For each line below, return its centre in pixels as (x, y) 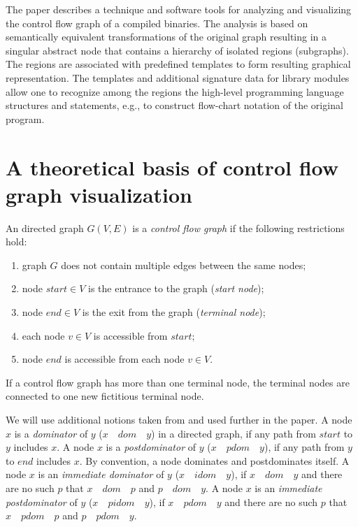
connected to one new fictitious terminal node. (105, 396)
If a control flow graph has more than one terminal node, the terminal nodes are (178, 382)
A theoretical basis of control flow (172, 167)
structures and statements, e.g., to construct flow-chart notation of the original (174, 105)
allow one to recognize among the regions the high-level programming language (175, 91)
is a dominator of (51, 433)
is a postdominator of (151, 447)
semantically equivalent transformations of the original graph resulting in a (166, 37)
